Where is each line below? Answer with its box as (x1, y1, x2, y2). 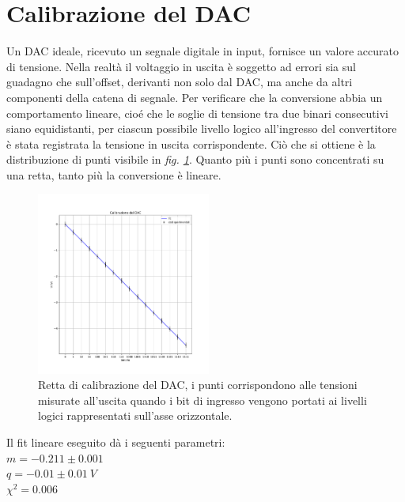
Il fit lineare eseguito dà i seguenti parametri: (6, 433, 225, 450)
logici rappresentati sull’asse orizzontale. (38, 407, 233, 424)
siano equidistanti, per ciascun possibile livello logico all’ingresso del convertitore (6, 120, 397, 137)
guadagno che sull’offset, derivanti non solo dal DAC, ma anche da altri (6, 74, 353, 90)
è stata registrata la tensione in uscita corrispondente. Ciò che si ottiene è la (6, 135, 376, 152)
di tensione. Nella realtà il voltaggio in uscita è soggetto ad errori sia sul (6, 58, 356, 74)
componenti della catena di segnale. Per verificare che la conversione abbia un (6, 89, 383, 105)
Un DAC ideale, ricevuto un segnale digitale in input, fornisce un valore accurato (6, 43, 399, 59)
